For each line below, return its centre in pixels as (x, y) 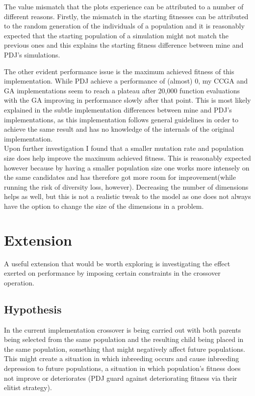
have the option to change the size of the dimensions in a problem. (104, 206)
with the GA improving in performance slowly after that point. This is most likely (127, 100)
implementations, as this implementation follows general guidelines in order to (121, 119)
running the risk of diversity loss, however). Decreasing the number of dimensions (126, 186)
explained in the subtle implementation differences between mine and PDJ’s (118, 109)
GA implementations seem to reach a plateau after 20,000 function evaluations (122, 90)
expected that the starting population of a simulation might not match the (116, 35)
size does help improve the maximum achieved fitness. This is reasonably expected (127, 157)
